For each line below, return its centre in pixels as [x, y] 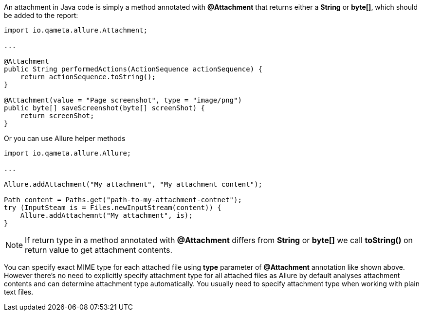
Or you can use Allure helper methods [65, 138]
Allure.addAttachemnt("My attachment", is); [106, 215]
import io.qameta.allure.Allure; [68, 153]
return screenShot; [57, 116]
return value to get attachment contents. [99, 250]
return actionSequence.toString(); [88, 77]
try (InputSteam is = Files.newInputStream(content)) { [113, 208]
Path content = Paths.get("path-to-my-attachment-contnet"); [123, 200]
